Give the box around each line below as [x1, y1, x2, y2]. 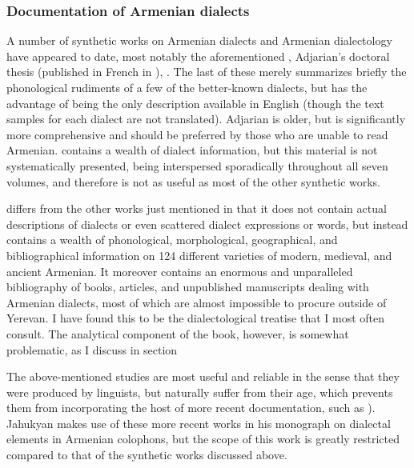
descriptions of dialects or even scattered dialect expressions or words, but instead [6, 215, 408, 232]
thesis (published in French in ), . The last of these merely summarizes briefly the [6, 63, 407, 80]
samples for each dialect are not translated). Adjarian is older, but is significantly [6, 110, 406, 127]
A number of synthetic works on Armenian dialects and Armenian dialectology [6, 32, 392, 49]
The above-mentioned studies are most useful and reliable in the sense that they [6, 368, 400, 385]
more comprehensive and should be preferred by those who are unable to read [6, 126, 388, 142]
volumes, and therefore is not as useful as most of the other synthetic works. [6, 173, 381, 190]
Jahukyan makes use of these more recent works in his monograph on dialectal [6, 414, 391, 431]
